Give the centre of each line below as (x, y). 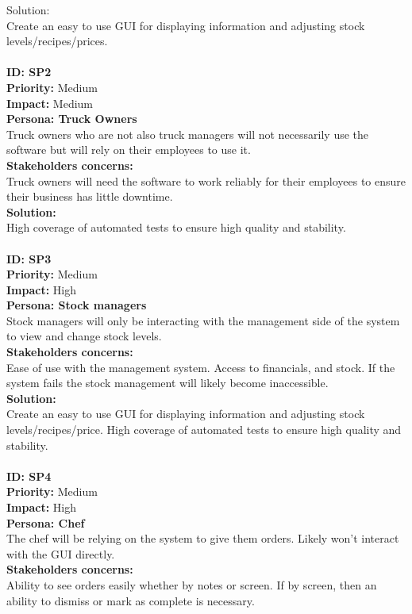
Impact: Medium (50, 103)
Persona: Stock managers (77, 305)
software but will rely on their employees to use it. (129, 150)
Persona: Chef (46, 522)
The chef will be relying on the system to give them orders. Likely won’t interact (203, 538)
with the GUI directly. (61, 553)
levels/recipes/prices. (57, 41)
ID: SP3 (29, 258)
